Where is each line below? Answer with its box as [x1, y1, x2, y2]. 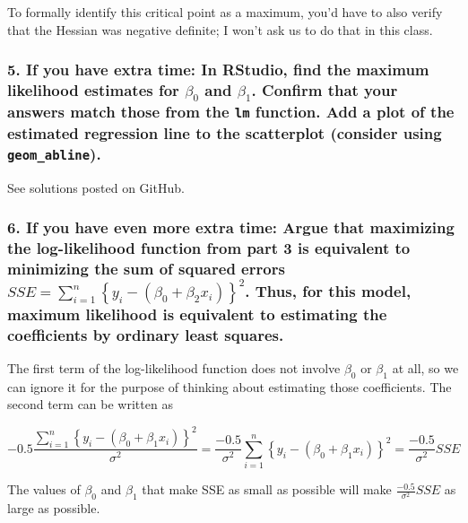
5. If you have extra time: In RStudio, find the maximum [7, 58, 429, 81]
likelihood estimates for [7, 79, 179, 101]
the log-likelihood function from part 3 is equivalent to [7, 237, 411, 258]
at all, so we [392, 358, 459, 377]
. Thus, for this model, [245, 279, 412, 301]
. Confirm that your [251, 79, 398, 101]
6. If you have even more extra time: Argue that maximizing [7, 216, 455, 239]
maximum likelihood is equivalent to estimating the [7, 302, 387, 325]
